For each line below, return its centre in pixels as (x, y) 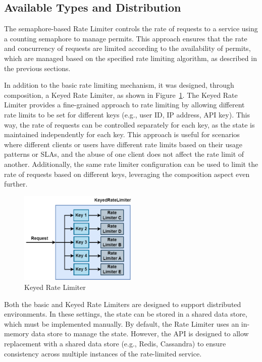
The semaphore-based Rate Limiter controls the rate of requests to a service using (131, 28)
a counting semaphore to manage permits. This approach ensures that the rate (126, 38)
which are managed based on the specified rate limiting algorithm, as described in (130, 58)
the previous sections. (37, 68)
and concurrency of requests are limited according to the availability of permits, (127, 48)
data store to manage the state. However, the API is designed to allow (140, 334)
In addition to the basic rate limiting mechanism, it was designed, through (119, 85)
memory (17, 334)
